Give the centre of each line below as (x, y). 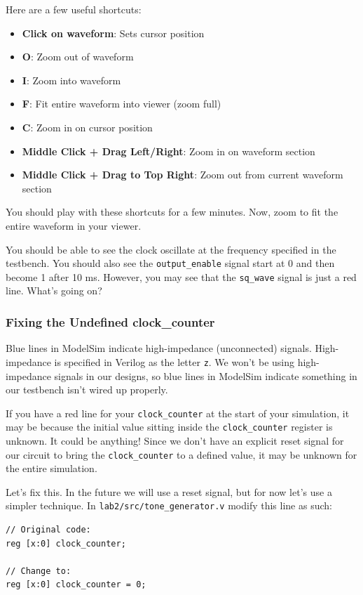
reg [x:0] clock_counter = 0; (76, 585)
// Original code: (48, 530)
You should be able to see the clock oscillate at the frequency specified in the (171, 249)
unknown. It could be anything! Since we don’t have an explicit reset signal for (175, 440)
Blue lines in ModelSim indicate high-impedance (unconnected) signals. (159, 348)
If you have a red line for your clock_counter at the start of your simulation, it (178, 413)
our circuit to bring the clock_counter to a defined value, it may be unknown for (181, 454)
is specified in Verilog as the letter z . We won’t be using (174, 361)
